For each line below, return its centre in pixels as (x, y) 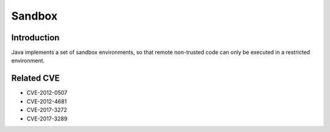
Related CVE (36, 79)
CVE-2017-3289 (47, 119)
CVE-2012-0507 (47, 93)
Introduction (35, 38)
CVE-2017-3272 (47, 110)
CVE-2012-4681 (47, 101)
